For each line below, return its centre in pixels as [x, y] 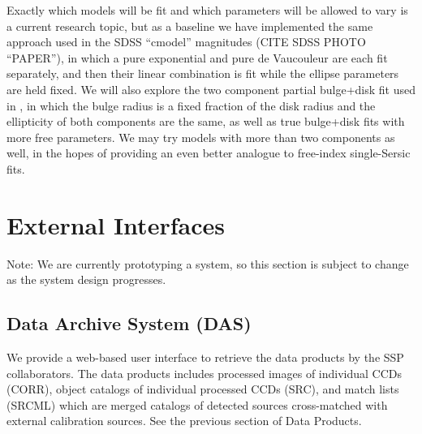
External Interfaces [116, 224]
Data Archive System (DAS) [129, 323]
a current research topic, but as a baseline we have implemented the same [190, 26]
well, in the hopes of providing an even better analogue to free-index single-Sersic [209, 153]
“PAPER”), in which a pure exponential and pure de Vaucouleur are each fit [197, 57]
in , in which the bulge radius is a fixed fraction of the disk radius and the [191, 105]
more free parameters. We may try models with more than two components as [201, 137]
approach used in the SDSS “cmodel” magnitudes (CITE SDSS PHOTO [186, 42]
